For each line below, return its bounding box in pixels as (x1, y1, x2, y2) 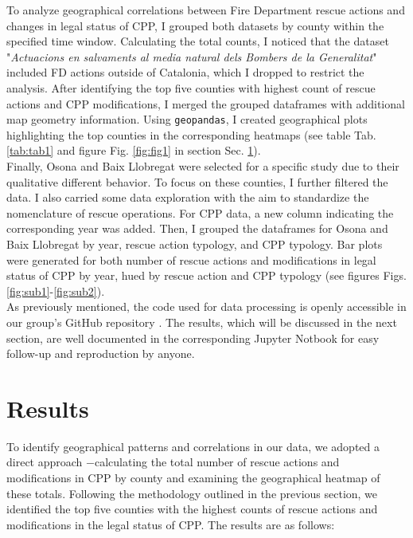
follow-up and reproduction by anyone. (6, 345, 195, 362)
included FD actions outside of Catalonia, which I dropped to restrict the (6, 64, 364, 81)
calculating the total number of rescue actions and (94, 454, 340, 470)
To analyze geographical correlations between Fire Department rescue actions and (6, 2, 405, 18)
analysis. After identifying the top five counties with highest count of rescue (6, 79, 376, 96)
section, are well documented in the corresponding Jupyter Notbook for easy (6, 329, 380, 346)
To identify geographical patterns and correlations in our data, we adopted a (6, 438, 380, 454)
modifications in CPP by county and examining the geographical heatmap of (6, 469, 380, 486)
